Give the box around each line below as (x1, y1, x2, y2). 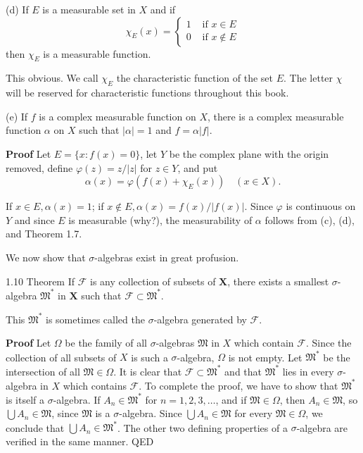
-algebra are (296, 420, 348, 435)
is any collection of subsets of (90, 273, 216, 288)
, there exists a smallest (227, 273, 329, 288)
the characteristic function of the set (116, 70, 273, 85)
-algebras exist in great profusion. (94, 249, 239, 264)
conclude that (6, 420, 65, 435)
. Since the (305, 335, 352, 350)
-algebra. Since (119, 406, 182, 421)
